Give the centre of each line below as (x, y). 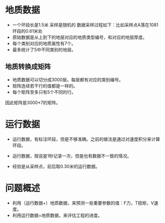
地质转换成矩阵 (28, 67)
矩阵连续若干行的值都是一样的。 (45, 86)
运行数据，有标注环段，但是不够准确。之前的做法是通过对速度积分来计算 (86, 139)
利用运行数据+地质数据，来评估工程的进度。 (57, 215)
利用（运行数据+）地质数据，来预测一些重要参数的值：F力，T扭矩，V (83, 203)
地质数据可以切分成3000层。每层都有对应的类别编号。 (68, 79)
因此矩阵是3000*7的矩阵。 (33, 103)
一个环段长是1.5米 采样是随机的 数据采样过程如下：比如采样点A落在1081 (85, 25)
